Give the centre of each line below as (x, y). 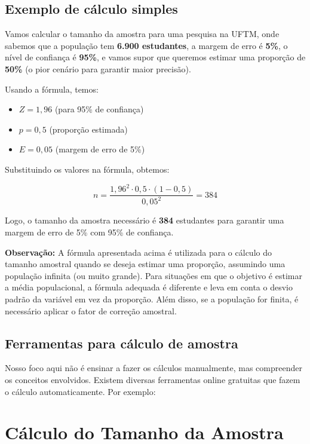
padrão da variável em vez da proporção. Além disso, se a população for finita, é (152, 299)
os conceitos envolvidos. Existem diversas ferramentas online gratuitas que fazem (153, 379)
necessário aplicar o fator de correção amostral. (91, 310)
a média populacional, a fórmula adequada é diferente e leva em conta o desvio (149, 287)
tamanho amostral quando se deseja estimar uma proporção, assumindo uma (145, 264)
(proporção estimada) (88, 129)
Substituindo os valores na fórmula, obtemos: (87, 169)
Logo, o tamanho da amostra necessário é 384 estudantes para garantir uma (145, 220)
